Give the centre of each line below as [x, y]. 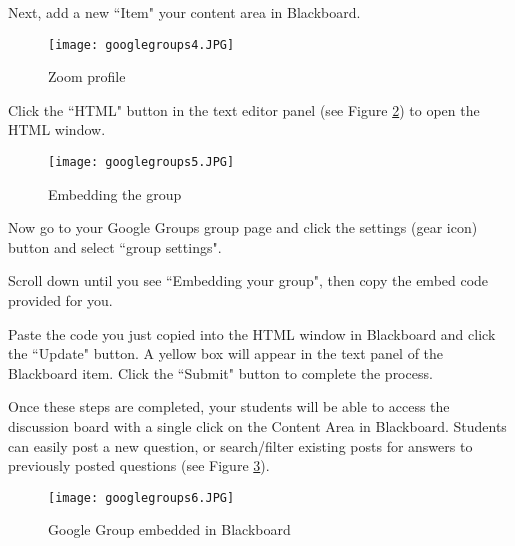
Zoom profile [87, 76]
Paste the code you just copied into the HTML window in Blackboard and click [252, 333]
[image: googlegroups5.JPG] [141, 162]
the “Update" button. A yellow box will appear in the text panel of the [226, 353]
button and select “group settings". [115, 246]
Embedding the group [115, 193]
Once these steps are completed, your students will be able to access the [229, 406]
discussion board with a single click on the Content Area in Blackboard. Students [257, 426]
